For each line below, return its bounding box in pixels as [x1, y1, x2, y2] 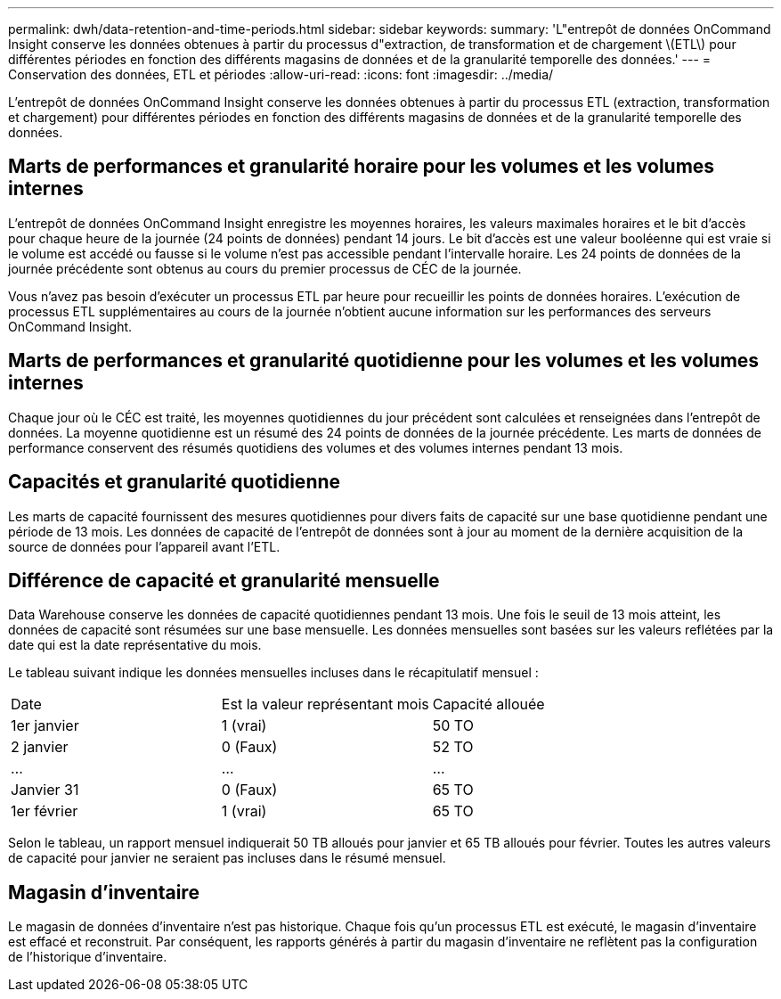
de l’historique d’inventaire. [8, 949, 167, 965]
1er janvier [11, 716, 79, 735]
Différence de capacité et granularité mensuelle [8, 569, 440, 592]
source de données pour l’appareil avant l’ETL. [8, 538, 281, 554]
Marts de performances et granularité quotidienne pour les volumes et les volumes [8, 349, 760, 373]
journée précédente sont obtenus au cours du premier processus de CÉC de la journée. [8, 260, 522, 276]
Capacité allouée [432, 695, 545, 714]
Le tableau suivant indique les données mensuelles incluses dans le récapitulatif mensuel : [8, 665, 539, 681]
